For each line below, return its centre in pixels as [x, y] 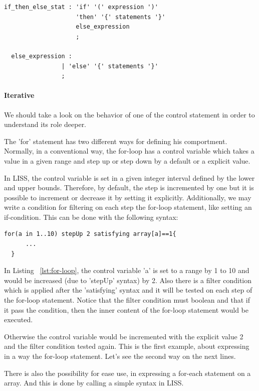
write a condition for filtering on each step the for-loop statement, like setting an [128, 207]
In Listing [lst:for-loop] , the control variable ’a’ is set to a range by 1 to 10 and [127, 270]
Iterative [19, 95]
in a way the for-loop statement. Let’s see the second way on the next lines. [120, 356]
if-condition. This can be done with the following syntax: [91, 217]
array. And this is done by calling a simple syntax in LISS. [94, 383]
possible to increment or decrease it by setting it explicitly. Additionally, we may [128, 197]
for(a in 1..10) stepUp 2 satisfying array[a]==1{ [90, 234]
